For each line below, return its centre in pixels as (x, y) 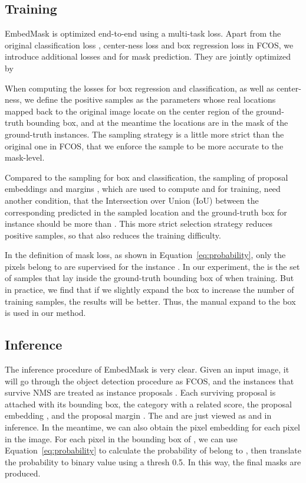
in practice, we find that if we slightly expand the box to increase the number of (149, 290)
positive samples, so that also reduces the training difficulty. (113, 235)
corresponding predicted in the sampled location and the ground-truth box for (146, 212)
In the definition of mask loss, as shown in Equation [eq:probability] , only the (145, 255)
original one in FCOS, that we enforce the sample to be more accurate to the (144, 146)
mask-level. (25, 157)
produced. (23, 473)
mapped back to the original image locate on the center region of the (129, 111)
